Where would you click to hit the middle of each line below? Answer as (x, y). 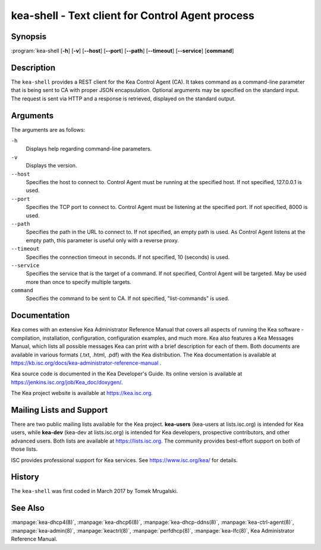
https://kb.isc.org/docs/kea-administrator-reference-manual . (86, 363)
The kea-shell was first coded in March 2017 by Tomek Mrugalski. (95, 491)
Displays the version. (51, 166)
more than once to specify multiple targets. (79, 282)
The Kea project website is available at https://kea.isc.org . (82, 393)
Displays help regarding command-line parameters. (89, 149)
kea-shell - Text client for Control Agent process (133, 15)
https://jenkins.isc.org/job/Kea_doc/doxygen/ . (67, 382)
